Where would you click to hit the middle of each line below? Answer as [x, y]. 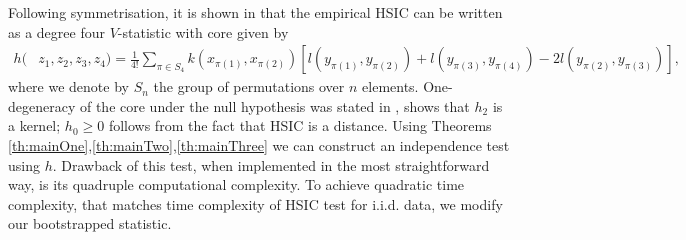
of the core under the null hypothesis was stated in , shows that [274, 105]
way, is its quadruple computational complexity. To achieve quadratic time [236, 184]
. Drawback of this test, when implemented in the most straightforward [271, 164]
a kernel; [34, 125]
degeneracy [42, 105]
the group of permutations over [249, 86]
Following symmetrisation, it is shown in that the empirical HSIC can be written [255, 12]
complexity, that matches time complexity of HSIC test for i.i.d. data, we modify [255, 203]
